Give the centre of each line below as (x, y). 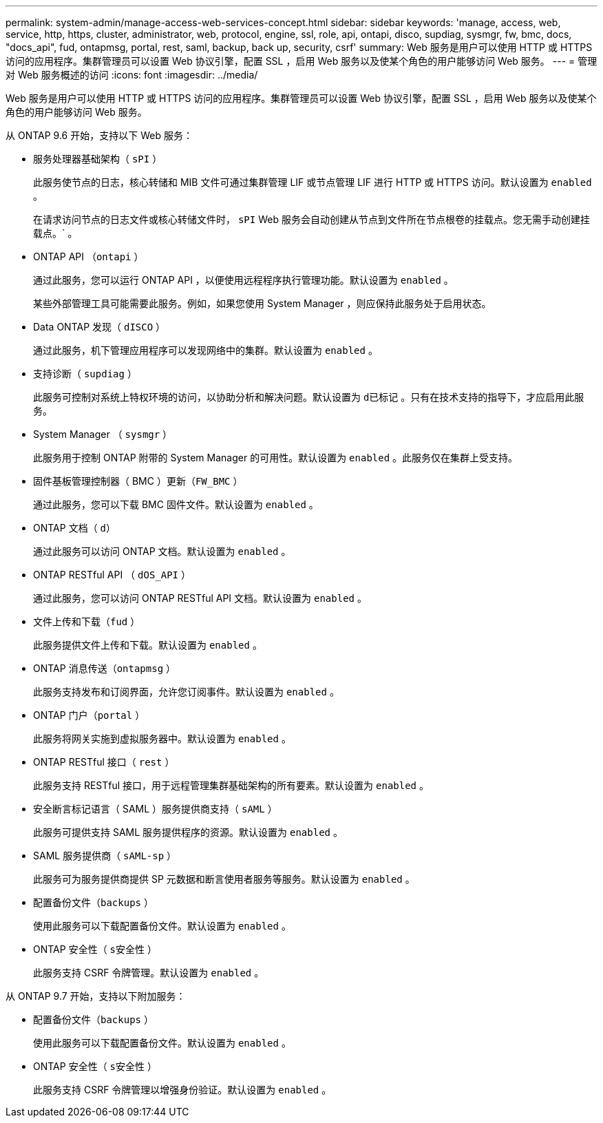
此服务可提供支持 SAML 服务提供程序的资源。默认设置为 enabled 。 (188, 832)
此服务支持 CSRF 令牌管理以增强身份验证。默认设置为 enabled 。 (182, 1090)
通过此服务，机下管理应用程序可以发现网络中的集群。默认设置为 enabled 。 (205, 350)
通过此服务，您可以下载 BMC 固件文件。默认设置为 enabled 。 (176, 504)
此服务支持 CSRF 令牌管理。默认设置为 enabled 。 (149, 973)
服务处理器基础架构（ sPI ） (98, 159)
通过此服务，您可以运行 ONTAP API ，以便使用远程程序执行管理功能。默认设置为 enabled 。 (243, 280)
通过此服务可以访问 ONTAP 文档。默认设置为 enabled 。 (162, 551)
